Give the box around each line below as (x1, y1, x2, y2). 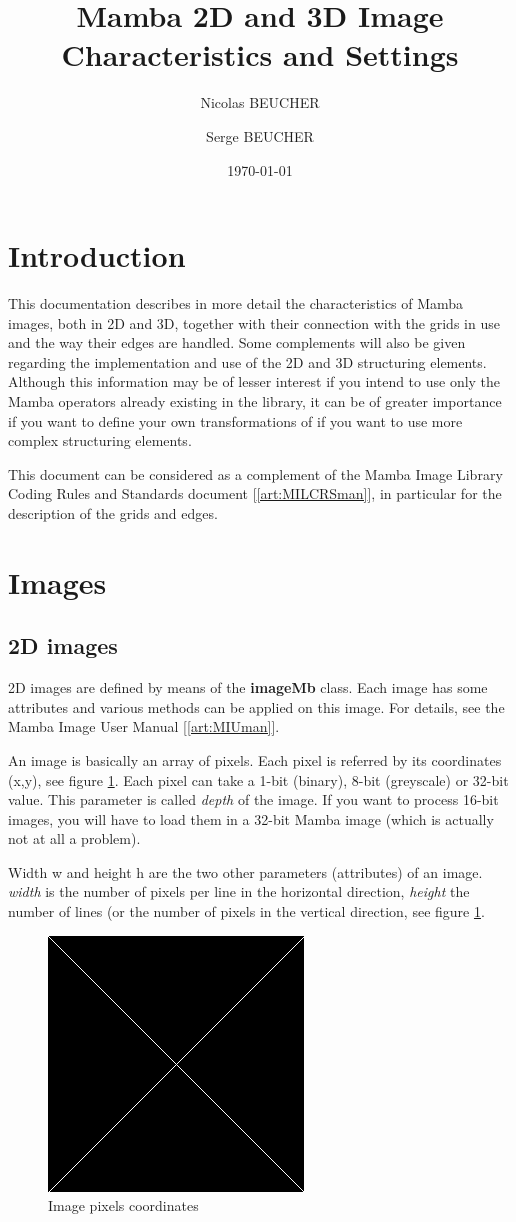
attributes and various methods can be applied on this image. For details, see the (8, 696, 505, 717)
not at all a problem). (8, 828, 141, 849)
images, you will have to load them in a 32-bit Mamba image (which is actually (8, 808, 494, 829)
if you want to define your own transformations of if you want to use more (8, 410, 463, 431)
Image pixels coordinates (48, 1195, 199, 1216)
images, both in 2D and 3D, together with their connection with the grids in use (8, 312, 500, 333)
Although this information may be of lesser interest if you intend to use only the (8, 371, 501, 392)
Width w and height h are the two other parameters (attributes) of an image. (8, 861, 483, 882)
